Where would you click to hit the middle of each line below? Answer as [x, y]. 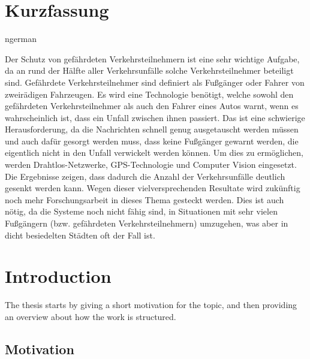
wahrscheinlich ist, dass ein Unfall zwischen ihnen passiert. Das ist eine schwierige [155, 117]
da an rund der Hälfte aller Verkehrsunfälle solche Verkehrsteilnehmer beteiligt [149, 70]
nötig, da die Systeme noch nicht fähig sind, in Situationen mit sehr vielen [141, 211]
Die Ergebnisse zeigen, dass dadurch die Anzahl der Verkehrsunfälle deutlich [145, 176]
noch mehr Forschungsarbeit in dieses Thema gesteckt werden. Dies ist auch [145, 199]
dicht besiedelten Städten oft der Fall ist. [80, 235]
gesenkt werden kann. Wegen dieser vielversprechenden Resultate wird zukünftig [153, 188]
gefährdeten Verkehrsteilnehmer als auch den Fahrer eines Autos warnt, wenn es [152, 106]
